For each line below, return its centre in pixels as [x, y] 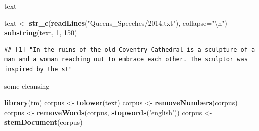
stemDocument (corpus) [43, 122]
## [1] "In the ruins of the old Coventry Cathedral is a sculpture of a [130, 49]
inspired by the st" [38, 69]
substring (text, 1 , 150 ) [41, 32]
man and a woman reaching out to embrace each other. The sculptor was [126, 59]
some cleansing [27, 86]
